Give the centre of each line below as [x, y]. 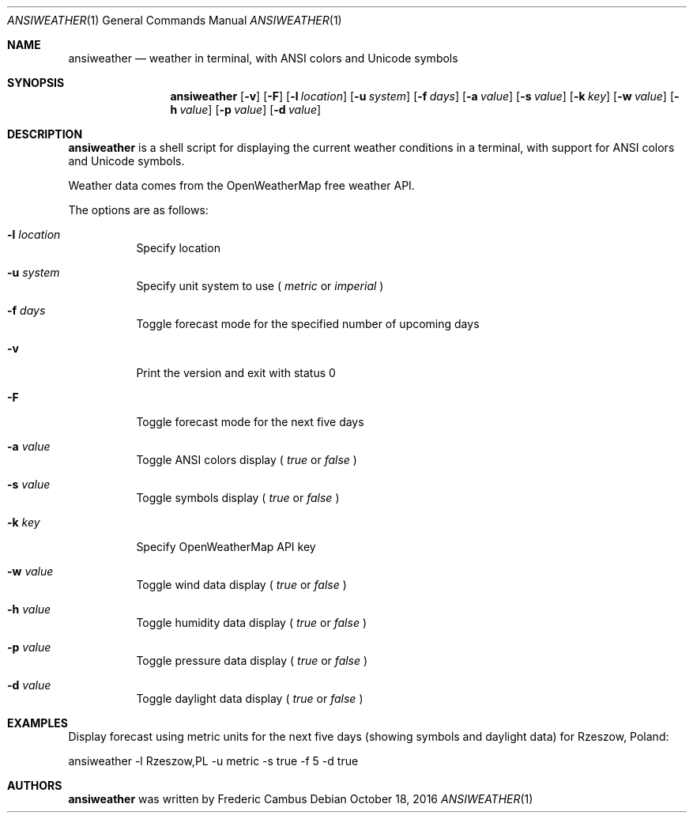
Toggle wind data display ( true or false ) [241, 585]
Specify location [178, 248]
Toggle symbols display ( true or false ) [238, 498]
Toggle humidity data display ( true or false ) [251, 623]
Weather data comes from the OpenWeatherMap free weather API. [241, 185]
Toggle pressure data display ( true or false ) [252, 660]
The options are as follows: [138, 210]
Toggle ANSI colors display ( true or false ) [247, 460]
